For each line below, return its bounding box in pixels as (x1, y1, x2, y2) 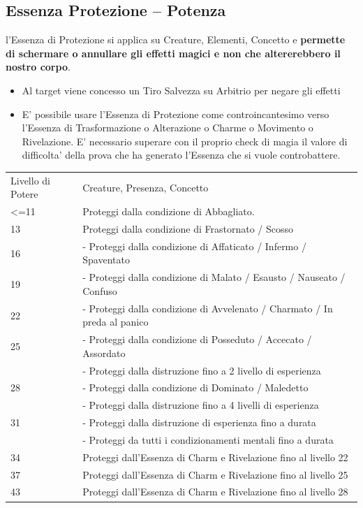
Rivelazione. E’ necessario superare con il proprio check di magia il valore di (22, 133, 348, 148)
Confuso (82, 283, 117, 298)
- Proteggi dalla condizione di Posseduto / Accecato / (82, 332, 312, 347)
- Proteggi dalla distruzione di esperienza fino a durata (82, 415, 316, 430)
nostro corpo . (6, 59, 71, 74)
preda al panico (82, 314, 149, 329)
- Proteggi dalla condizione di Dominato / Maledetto (82, 380, 309, 395)
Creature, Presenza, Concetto (82, 180, 209, 194)
